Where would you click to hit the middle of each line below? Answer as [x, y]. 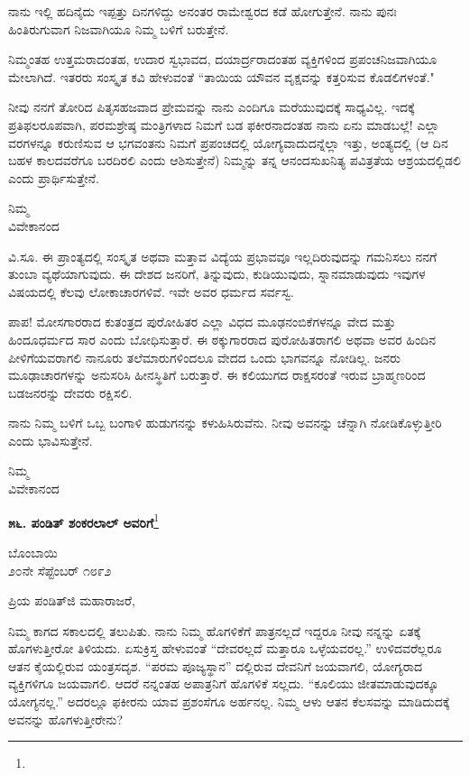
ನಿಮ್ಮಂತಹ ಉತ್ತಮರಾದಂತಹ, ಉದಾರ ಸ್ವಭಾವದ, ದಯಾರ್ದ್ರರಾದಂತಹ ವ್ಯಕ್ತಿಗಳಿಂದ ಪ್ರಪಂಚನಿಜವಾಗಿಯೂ [223, 59]
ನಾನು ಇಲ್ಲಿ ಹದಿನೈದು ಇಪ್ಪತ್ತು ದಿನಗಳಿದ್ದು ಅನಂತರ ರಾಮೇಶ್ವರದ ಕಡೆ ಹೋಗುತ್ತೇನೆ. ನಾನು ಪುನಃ [203, 11]
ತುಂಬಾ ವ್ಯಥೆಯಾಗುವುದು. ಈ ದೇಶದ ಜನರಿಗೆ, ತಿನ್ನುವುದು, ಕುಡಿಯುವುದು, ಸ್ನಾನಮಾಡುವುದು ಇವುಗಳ [217, 274]
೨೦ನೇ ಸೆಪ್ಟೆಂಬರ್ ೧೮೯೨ [60, 570]
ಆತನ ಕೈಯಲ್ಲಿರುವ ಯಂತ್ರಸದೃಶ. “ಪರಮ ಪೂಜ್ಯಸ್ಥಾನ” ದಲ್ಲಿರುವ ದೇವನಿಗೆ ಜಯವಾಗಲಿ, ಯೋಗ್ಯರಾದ [216, 665]
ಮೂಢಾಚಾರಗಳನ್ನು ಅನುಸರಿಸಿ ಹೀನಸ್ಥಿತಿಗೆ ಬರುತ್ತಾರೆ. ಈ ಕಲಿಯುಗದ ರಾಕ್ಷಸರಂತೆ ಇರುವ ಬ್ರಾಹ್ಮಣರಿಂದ [217, 375]
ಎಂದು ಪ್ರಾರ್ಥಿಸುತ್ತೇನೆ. [54, 177]
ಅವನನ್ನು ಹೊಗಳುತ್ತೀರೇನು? [66, 719]
